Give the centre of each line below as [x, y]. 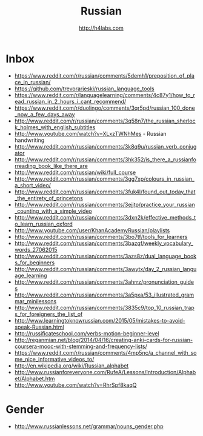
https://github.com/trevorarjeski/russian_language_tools [85, 89]
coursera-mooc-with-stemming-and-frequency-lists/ [81, 346]
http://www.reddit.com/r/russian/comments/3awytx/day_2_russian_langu [105, 269]
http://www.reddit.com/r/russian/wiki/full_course [75, 172]
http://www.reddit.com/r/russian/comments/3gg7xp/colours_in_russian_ [105, 179]
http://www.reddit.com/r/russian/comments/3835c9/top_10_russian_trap [104, 307]
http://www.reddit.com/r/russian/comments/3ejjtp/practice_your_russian [105, 204]
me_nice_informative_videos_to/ [54, 359]
